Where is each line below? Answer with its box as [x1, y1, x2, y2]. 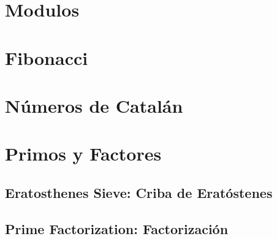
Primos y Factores [5, 141, 162, 166]
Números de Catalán [5, 93, 183, 118]
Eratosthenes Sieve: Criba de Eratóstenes [5, 183, 273, 202]
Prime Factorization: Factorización [5, 219, 229, 238]
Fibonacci [5, 45, 88, 70]
